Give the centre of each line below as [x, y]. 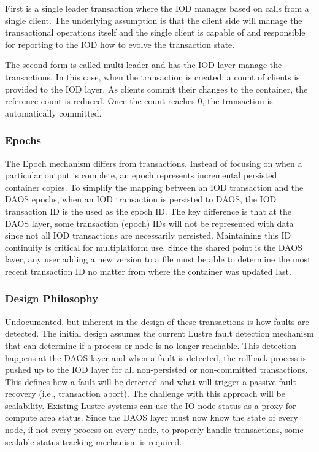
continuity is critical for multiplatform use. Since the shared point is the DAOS [154, 247]
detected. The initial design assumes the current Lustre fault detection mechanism [159, 333]
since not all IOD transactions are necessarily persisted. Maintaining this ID [148, 235]
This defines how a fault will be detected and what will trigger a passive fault [151, 381]
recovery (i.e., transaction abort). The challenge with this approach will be [145, 393]
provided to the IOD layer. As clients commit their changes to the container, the [156, 89]
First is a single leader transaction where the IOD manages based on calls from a [157, 8]
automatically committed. [53, 113]
